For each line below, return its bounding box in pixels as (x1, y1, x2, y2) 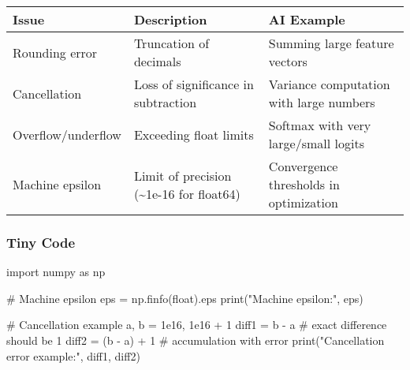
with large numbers (268, 93, 375, 111)
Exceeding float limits (133, 125, 254, 144)
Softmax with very (268, 116, 371, 134)
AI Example (268, 10, 345, 28)
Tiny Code (6, 232, 76, 252)
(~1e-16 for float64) (133, 184, 240, 203)
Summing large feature (268, 34, 394, 52)
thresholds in (268, 175, 340, 193)
